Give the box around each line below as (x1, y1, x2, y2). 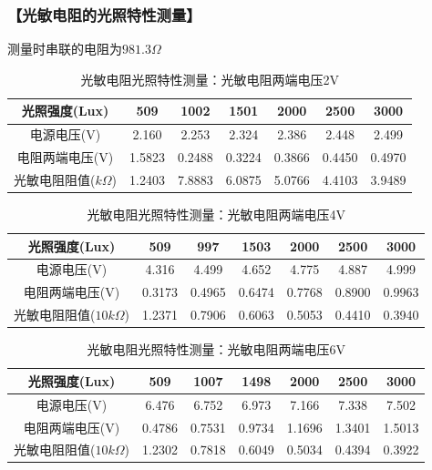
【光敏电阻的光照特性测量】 (7, 3, 201, 26)
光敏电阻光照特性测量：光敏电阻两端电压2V (80, 69, 339, 88)
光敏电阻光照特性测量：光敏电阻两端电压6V (87, 340, 345, 359)
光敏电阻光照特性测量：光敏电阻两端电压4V (87, 205, 345, 224)
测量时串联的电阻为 (7, 39, 122, 58)
